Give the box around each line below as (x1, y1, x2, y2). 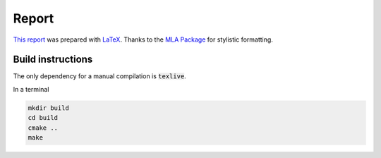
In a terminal (13, 85, 49, 93)
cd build (28, 114, 59, 122)
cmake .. (28, 123, 59, 132)
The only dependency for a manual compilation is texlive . (13, 72, 186, 80)
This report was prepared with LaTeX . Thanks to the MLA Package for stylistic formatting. (13, 35, 273, 44)
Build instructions (13, 54, 93, 66)
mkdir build (28, 104, 70, 112)
